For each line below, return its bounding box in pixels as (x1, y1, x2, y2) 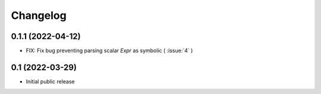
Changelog (11, 9, 67, 22)
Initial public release (26, 77, 75, 85)
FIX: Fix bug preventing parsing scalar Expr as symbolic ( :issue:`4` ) (26, 47, 193, 54)
